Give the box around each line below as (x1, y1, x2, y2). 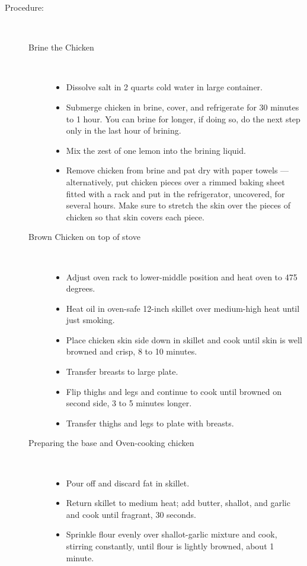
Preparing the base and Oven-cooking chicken (28, 437, 194, 449)
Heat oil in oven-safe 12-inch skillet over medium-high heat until (66, 302, 300, 314)
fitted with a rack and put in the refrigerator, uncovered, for (66, 187, 285, 200)
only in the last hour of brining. (66, 124, 181, 137)
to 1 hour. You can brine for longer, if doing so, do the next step (66, 112, 300, 125)
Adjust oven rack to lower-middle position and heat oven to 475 (66, 270, 298, 283)
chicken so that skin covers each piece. (66, 210, 204, 223)
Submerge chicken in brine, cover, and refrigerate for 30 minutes (66, 100, 299, 113)
